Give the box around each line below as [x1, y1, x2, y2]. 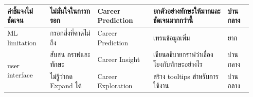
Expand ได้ [50, 80, 82, 91]
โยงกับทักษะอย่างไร [153, 58, 203, 69]
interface [7, 70, 33, 80]
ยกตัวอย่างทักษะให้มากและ [153, 5, 221, 16]
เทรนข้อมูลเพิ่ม [153, 32, 190, 42]
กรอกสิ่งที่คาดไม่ [50, 27, 90, 38]
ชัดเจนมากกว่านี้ [153, 15, 193, 25]
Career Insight [97, 54, 140, 64]
